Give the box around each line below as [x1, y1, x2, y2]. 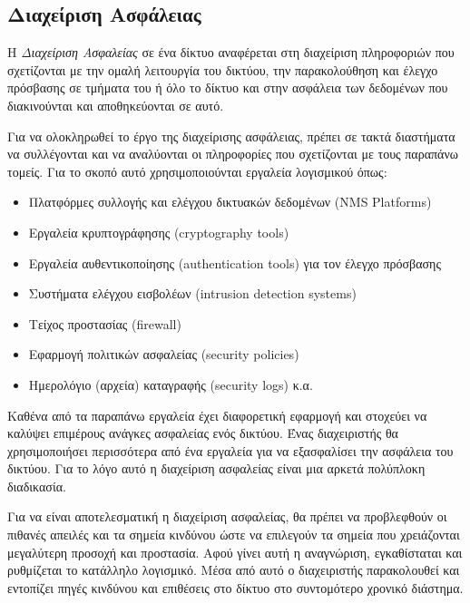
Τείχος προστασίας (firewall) [28, 314, 181, 333]
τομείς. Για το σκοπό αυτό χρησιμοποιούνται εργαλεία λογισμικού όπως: [7, 161, 387, 180]
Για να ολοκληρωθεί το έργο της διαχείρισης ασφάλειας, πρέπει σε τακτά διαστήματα [7, 126, 455, 145]
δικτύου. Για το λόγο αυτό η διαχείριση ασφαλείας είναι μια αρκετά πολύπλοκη [7, 459, 426, 478]
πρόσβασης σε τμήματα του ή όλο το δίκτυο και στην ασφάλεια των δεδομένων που [7, 78, 448, 97]
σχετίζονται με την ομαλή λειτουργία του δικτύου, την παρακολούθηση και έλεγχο [7, 60, 438, 79]
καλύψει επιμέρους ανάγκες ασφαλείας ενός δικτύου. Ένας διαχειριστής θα [7, 423, 398, 443]
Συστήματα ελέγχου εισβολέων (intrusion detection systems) [28, 284, 357, 303]
